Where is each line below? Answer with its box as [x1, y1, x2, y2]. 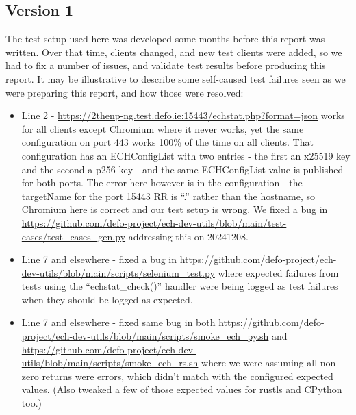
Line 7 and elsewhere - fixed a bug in [21, 252, 177, 266]
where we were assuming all [201, 355, 318, 370]
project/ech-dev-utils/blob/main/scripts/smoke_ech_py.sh [21, 329, 269, 343]
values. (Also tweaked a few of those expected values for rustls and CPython [21, 382, 342, 397]
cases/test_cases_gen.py [21, 229, 126, 243]
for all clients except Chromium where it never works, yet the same [21, 121, 304, 136]
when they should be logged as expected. [21, 292, 193, 306]
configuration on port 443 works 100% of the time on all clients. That [21, 135, 314, 149]
